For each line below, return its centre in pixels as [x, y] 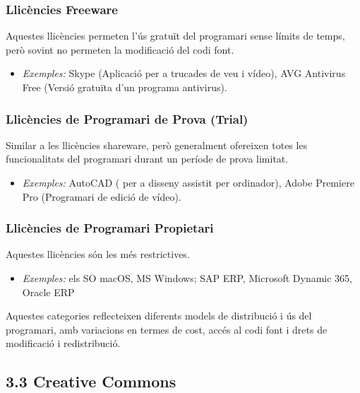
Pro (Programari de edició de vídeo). [102, 196]
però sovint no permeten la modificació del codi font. [120, 49]
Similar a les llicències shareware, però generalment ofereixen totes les [157, 145]
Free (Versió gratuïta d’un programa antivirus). [125, 87]
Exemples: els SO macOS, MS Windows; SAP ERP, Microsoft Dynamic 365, [187, 278]
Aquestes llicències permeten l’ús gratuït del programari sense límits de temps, [175, 36]
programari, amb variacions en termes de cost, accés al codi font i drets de [167, 329]
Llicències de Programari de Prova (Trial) [127, 118]
